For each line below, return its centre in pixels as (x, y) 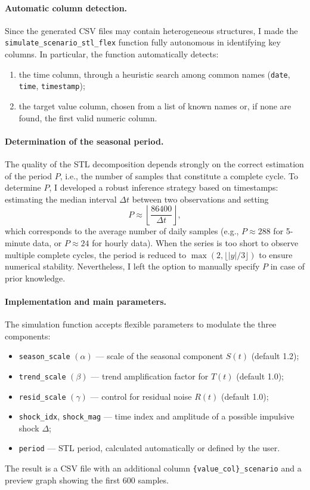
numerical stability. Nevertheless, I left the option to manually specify (132, 266)
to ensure (276, 254)
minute (18, 242)
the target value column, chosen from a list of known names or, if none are (155, 105)
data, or (47, 242)
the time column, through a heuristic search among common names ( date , (154, 74)
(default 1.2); (275, 356)
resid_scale (42, 397)
